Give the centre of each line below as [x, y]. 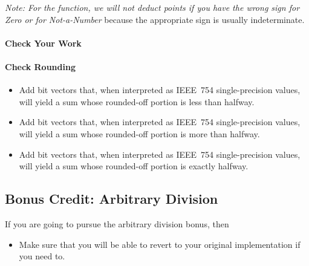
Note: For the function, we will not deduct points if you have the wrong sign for [152, 7]
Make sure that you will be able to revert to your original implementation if [160, 244]
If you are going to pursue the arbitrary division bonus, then [117, 223]
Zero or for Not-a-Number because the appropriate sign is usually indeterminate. [155, 19]
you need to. [42, 256]
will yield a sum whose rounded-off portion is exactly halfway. [134, 166]
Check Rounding [40, 66]
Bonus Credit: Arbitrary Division [112, 199]
